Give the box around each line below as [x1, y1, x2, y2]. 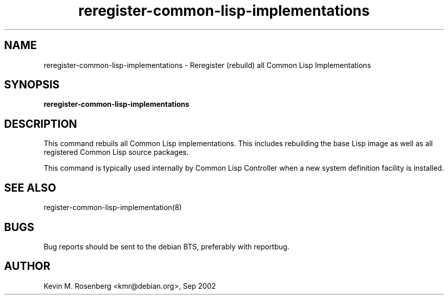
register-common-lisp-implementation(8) [43, 203, 182, 212]
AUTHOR [4, 260, 51, 273]
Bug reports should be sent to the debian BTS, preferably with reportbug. [43, 242, 289, 251]
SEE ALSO [4, 181, 56, 194]
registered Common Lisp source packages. [43, 148, 189, 157]
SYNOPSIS [4, 78, 60, 91]
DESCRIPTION [4, 117, 77, 130]
